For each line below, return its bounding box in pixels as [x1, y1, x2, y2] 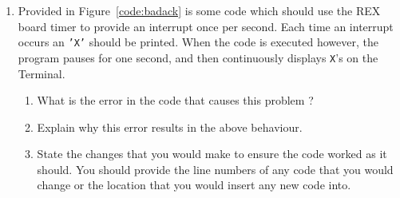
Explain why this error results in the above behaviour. [37, 118, 303, 135]
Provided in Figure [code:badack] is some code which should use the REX [18, 2, 381, 18]
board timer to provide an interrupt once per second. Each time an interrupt [18, 18, 394, 34]
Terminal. [18, 65, 65, 81]
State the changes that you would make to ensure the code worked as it [37, 145, 387, 162]
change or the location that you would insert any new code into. [37, 176, 351, 193]
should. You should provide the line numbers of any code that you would [37, 160, 394, 177]
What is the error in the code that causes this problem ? [37, 92, 314, 109]
